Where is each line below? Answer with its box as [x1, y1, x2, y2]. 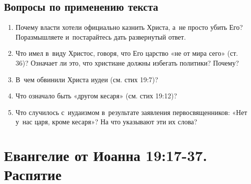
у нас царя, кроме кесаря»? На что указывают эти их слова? [15, 116, 197, 127]
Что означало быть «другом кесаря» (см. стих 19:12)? [15, 91, 177, 101]
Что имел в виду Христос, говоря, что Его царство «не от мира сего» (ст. [15, 48, 238, 58]
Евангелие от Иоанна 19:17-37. [4, 145, 207, 165]
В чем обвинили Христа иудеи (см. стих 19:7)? [15, 74, 158, 84]
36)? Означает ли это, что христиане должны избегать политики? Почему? [15, 57, 239, 68]
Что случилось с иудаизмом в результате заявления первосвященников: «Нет [15, 107, 248, 117]
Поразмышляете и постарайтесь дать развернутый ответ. [15, 31, 186, 42]
